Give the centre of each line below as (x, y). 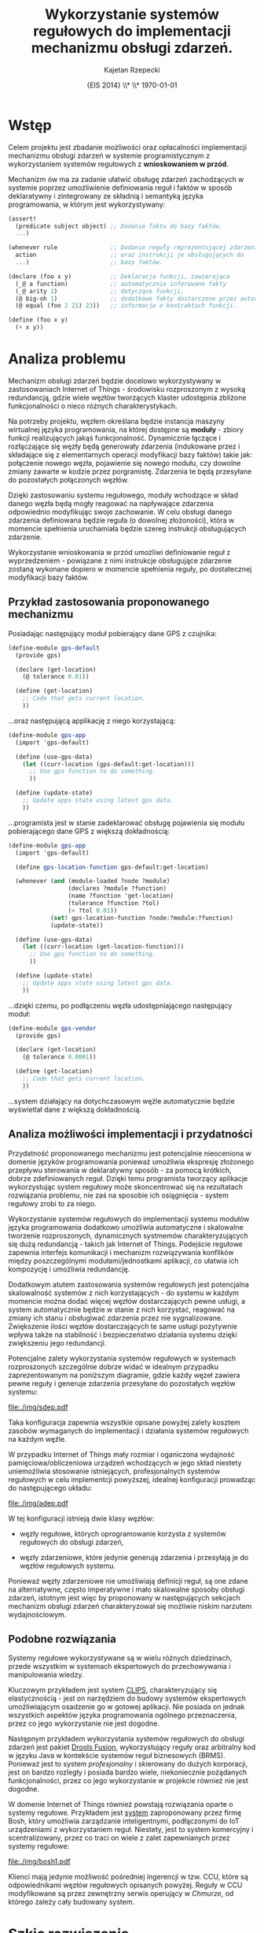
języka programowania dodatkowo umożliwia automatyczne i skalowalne (126, 1227)
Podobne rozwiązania (62, 1639)
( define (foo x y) (38, 320)
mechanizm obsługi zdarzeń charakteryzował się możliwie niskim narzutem (130, 1606)
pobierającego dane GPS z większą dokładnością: (89, 831)
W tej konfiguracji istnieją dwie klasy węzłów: (81, 1518)
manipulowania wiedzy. (46, 1675)
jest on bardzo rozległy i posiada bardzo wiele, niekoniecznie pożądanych (128, 1772)
